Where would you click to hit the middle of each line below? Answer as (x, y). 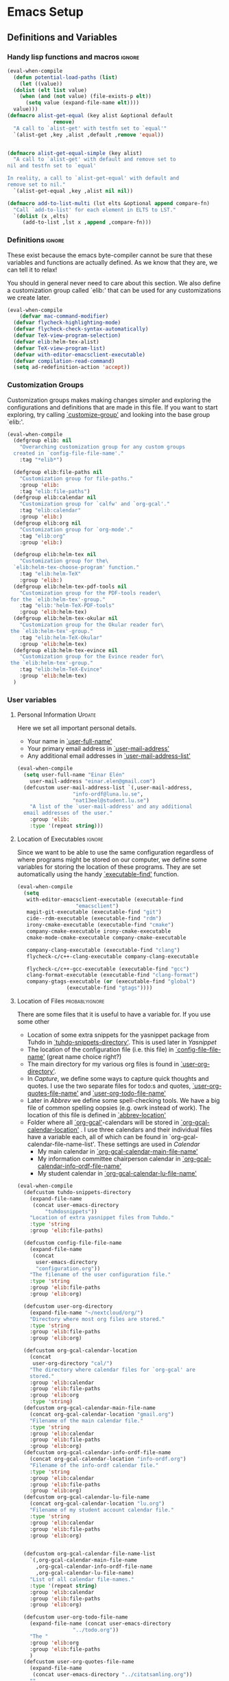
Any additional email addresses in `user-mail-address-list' (109, 756)
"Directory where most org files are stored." (97, 1319)
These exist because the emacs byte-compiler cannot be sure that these (110, 255)
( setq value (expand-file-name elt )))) (82, 103)
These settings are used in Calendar (148, 1144)
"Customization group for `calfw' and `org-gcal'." (95, 504)
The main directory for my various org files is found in (103, 1064)
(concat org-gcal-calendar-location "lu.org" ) (97, 1504)
